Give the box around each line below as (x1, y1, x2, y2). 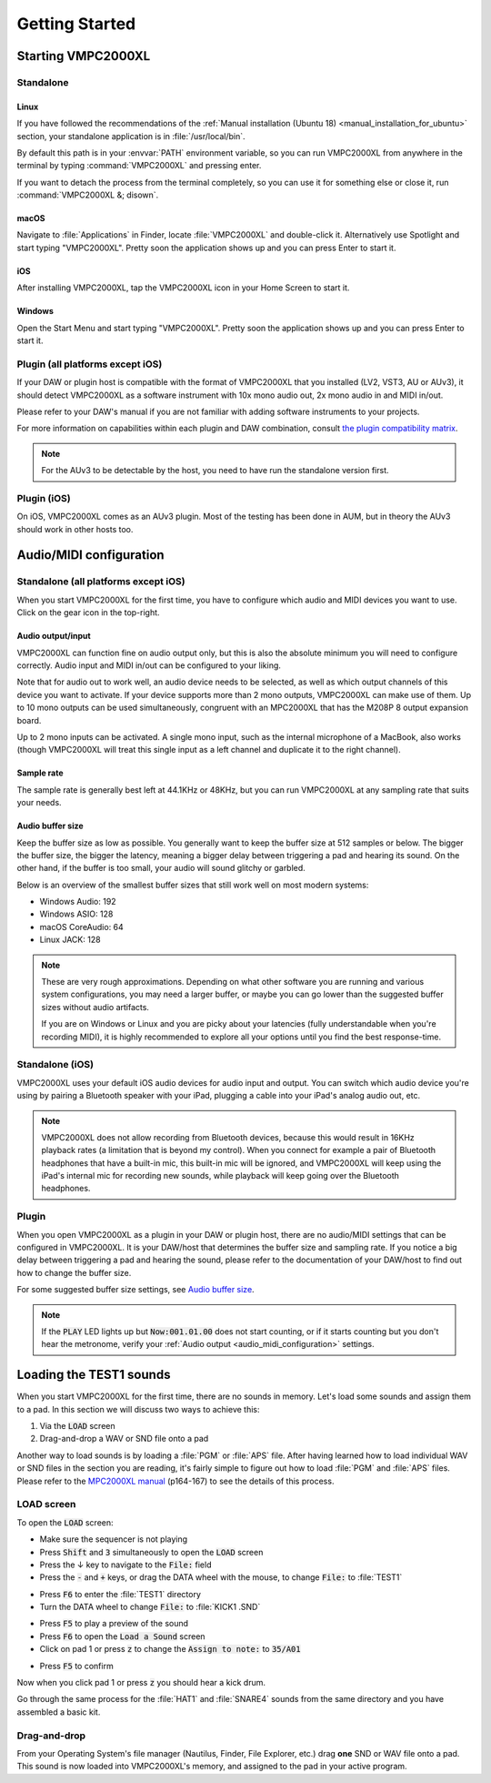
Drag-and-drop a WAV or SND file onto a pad (39, 1433, 209, 1444)
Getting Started (16, 14, 136, 34)
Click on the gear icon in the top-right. (16, 607, 160, 618)
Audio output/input (16, 631, 91, 642)
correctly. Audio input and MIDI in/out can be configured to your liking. (16, 660, 282, 671)
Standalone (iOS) (16, 1059, 95, 1071)
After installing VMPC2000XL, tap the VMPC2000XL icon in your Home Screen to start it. (16, 282, 350, 293)
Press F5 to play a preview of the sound (39, 1618, 189, 1629)
